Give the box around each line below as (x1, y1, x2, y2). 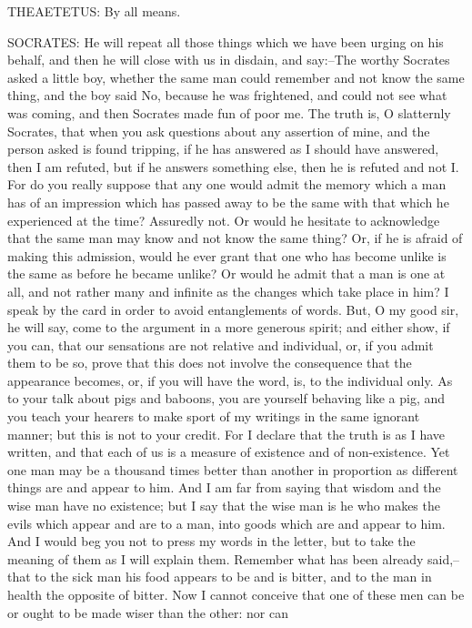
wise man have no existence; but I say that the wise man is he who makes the (7, 496, 440, 515)
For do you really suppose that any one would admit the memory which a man (7, 175, 447, 194)
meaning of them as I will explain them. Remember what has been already (7, 549, 424, 568)
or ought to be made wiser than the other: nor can (7, 603, 289, 622)
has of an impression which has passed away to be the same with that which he (7, 192, 449, 211)
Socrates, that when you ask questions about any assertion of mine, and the (7, 121, 430, 140)
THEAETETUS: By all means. (7, 2, 181, 20)
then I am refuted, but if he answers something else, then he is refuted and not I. (7, 157, 459, 176)
